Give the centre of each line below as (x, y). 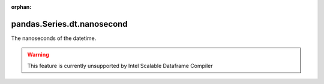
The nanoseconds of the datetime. (54, 38)
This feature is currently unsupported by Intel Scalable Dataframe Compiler (120, 66)
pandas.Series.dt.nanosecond (70, 24)
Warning (38, 55)
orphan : (21, 7)
